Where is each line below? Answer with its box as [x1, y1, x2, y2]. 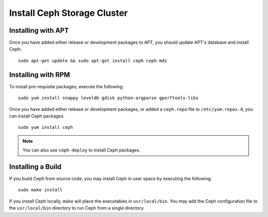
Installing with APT [9, 26, 69, 35]
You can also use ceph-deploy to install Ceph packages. [22, 147, 141, 153]
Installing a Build [9, 163, 62, 171]
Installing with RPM [9, 70, 70, 79]
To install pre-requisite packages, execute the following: [9, 83, 124, 89]
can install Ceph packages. [9, 113, 65, 119]
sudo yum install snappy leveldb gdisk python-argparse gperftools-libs [18, 95, 199, 101]
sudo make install [18, 187, 63, 193]
